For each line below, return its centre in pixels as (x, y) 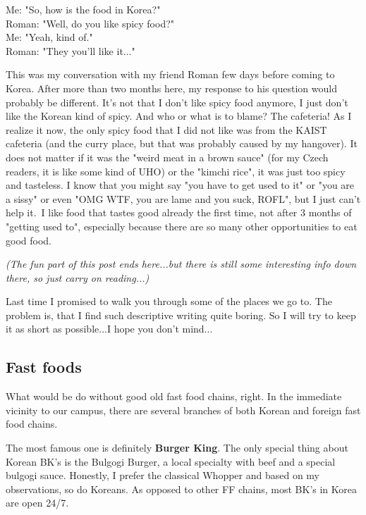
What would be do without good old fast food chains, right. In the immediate (174, 396)
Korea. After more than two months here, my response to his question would (171, 88)
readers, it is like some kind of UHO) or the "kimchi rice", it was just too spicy (176, 171)
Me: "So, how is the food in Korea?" (83, 9)
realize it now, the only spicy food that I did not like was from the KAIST (166, 129)
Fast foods (44, 367)
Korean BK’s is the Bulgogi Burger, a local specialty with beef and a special (171, 461)
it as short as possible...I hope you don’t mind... (109, 329)
